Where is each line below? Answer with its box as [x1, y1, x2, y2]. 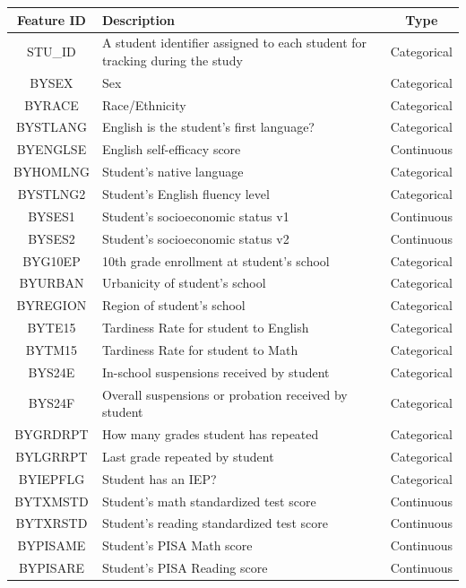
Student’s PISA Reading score [101, 558, 268, 577]
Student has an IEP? [101, 469, 217, 488]
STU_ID [27, 42, 76, 61]
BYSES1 [28, 206, 75, 225]
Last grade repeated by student [101, 446, 274, 465]
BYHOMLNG [13, 162, 90, 181]
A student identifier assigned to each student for [101, 33, 367, 52]
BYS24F [28, 393, 75, 412]
